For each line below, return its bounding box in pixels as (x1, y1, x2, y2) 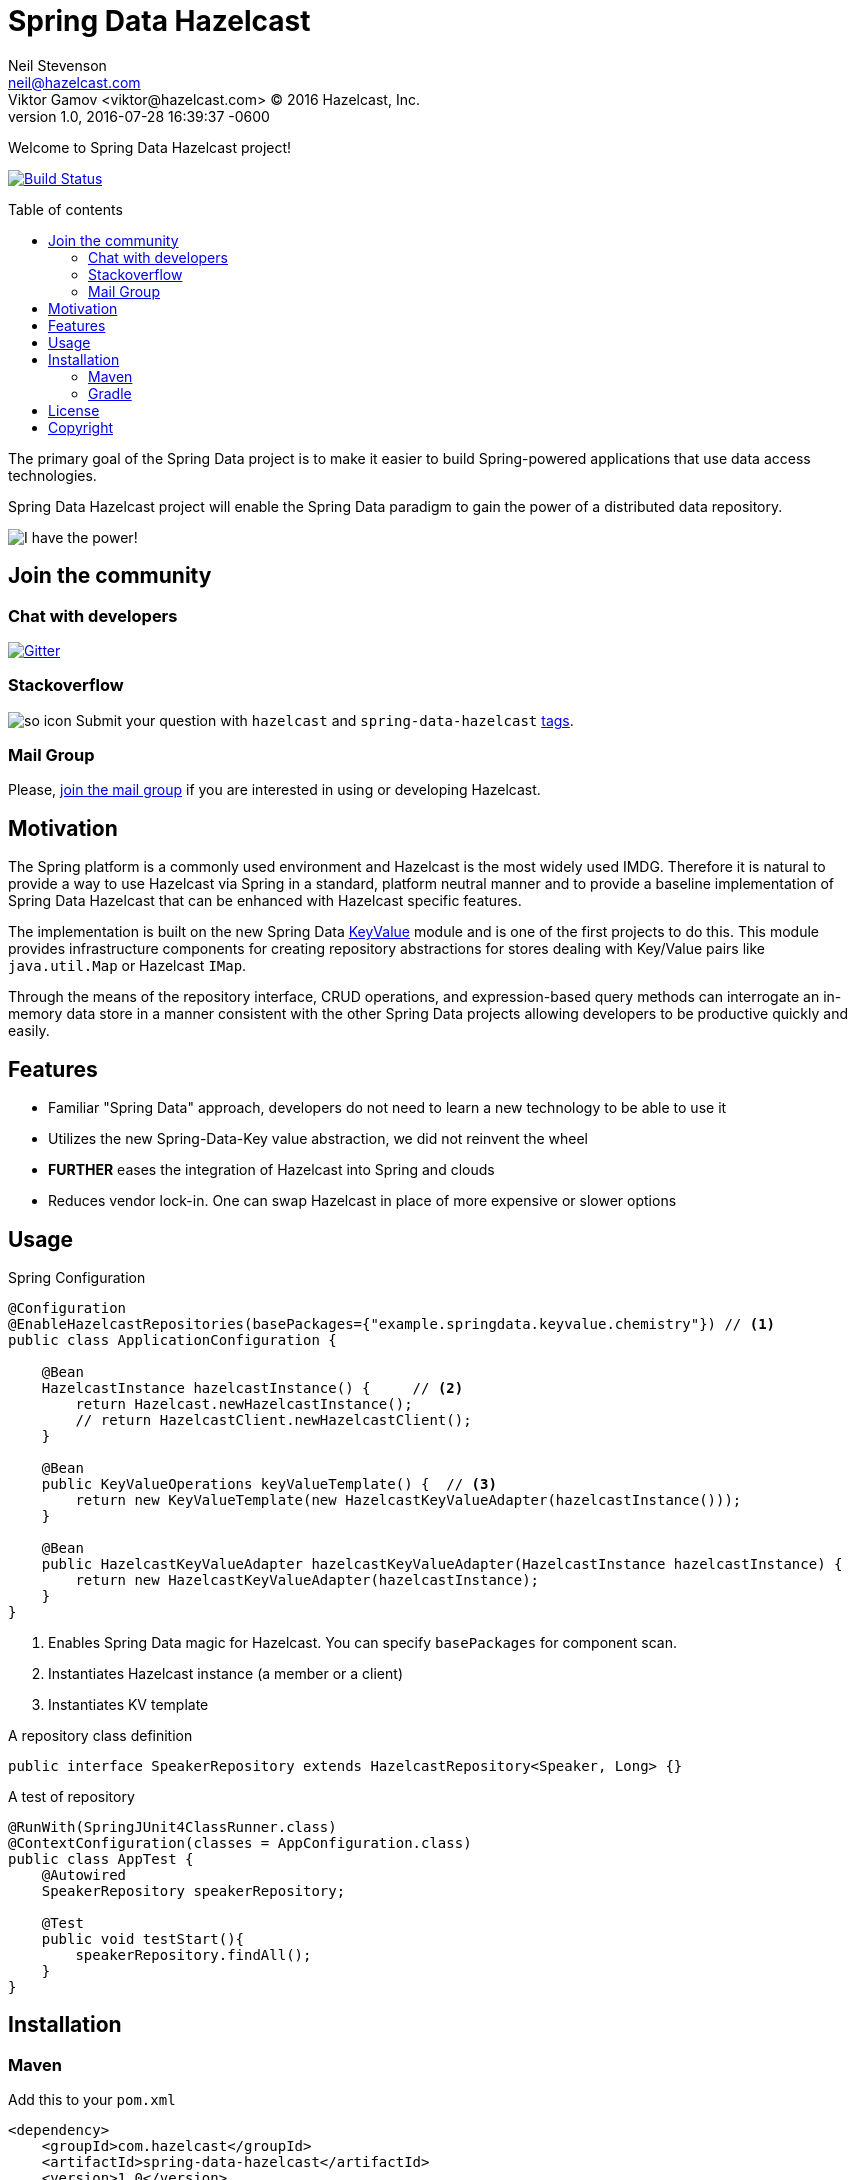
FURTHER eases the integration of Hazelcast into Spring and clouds (48, 1161, 495, 1179)
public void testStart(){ (41, 1931, 245, 1947)
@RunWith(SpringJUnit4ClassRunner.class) (8, 1819, 337, 1835)
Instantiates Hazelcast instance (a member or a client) (48, 1665, 403, 1682)
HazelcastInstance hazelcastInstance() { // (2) (41, 1380, 464, 1396)
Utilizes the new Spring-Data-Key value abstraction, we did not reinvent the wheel (48, 1130, 588, 1148)
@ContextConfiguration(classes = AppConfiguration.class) (8, 1835, 472, 1851)
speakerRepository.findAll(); (75, 1947, 312, 1963)
